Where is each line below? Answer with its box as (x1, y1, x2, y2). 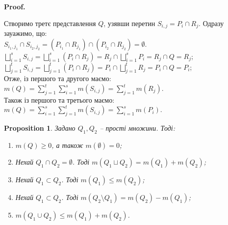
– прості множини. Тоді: (100, 123, 175, 133)
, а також (51, 140, 83, 150)
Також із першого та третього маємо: (4, 94, 115, 105)
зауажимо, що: (4, 28, 47, 38)
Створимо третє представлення (4, 18, 96, 28)
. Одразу (199, 18, 224, 28)
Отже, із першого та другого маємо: (4, 73, 111, 84)
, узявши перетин (103, 18, 155, 28)
